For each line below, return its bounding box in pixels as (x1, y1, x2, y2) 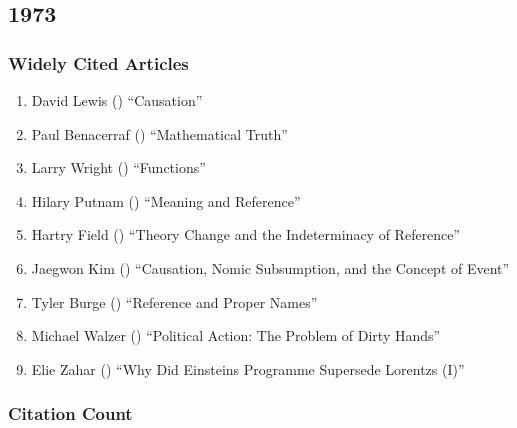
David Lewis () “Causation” (31, 90, 203, 110)
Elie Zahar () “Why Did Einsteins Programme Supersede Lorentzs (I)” (31, 358, 465, 379)
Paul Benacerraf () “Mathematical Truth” (31, 123, 288, 144)
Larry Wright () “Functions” (31, 157, 206, 178)
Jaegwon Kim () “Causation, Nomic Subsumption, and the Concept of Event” (31, 257, 510, 278)
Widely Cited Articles (8, 50, 189, 75)
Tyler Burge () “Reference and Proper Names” (31, 291, 318, 312)
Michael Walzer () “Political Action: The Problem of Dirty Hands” (31, 325, 441, 346)
